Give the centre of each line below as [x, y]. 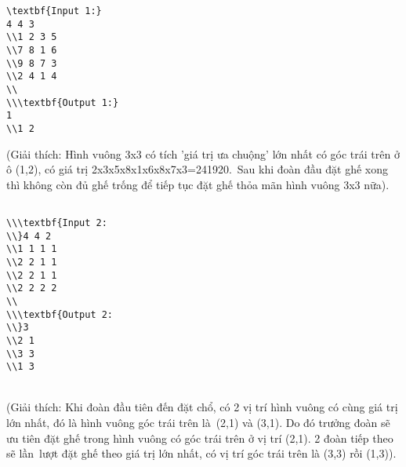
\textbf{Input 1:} [54, 11]
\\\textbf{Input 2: [57, 223]
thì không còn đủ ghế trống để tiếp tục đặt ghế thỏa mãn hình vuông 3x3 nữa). [198, 184]
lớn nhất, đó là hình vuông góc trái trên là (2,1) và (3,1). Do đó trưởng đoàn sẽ [198, 423]
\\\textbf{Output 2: [60, 314]
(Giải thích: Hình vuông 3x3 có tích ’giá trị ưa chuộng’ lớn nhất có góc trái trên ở [203, 153]
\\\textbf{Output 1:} [63, 102]
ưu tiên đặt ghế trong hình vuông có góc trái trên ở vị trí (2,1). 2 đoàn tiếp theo [200, 438]
